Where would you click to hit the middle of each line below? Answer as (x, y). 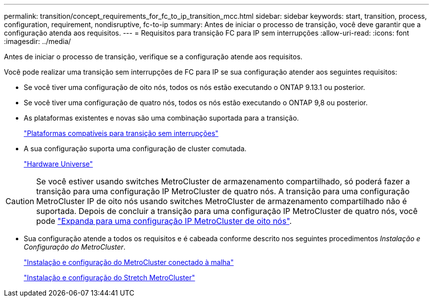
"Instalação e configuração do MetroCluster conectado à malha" (129, 262)
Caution (20, 201)
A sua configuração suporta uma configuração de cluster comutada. (135, 149)
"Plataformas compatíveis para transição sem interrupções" (121, 133)
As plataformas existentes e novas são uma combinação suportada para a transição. (161, 118)
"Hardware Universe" (58, 164)
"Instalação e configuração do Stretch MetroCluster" (109, 278)
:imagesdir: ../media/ (38, 41)
